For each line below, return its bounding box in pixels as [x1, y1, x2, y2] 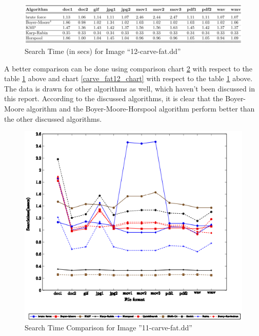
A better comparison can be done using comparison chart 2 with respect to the [4, 63, 252, 73]
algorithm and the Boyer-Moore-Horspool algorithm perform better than [26, 103, 255, 114]
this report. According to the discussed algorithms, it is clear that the [4, 93, 223, 104]
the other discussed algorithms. [4, 113, 102, 124]
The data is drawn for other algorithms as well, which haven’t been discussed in [4, 83, 255, 94]
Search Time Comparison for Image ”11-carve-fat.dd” [25, 322, 192, 333]
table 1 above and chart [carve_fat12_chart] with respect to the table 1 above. [4, 73, 253, 84]
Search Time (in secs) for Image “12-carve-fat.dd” [25, 46, 181, 57]
